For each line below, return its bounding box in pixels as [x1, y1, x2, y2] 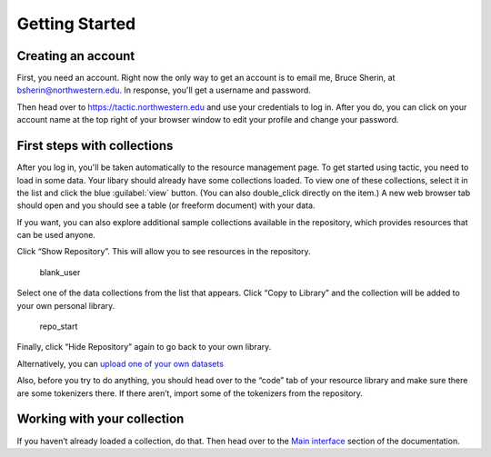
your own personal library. [16, 300, 115, 311]
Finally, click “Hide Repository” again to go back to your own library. [16, 342, 272, 353]
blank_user [39, 266, 81, 277]
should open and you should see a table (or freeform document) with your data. [16, 200, 316, 211]
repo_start [39, 321, 78, 332]
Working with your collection [16, 412, 185, 427]
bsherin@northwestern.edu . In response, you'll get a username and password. [16, 84, 311, 95]
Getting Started [16, 14, 136, 34]
